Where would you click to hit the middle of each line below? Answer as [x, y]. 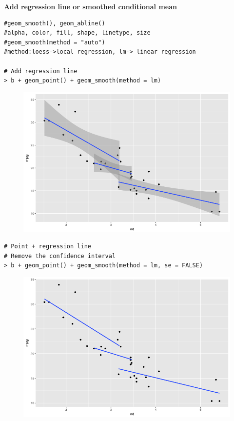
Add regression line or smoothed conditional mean [90, 6]
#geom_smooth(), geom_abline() [55, 23]
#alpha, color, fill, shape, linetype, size [77, 33]
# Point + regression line [48, 246]
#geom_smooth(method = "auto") [55, 42]
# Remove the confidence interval [60, 256]
